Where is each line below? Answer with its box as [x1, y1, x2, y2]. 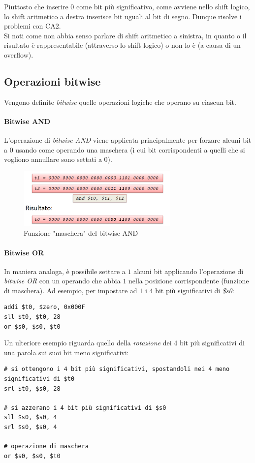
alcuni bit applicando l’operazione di [133, 266, 244, 276]
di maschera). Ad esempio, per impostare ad [4, 285, 137, 295]
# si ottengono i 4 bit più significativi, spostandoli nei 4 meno [4, 366, 230, 373]
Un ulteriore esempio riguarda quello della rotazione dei [4, 338, 172, 348]
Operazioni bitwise [4, 73, 101, 89]
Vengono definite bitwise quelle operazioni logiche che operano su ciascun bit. [4, 96, 236, 107]
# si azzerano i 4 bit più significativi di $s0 [4, 404, 166, 411]
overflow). [4, 49, 33, 60]
